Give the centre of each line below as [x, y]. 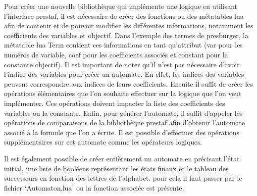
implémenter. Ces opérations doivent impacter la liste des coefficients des [115, 103]
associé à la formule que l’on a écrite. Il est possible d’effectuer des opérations [122, 132]
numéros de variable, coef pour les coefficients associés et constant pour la [116, 54]
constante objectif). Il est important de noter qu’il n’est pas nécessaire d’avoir [122, 64]
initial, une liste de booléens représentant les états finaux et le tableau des [116, 168]
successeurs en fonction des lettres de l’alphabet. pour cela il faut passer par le [123, 178]
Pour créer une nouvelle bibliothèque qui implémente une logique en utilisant [121, 6]
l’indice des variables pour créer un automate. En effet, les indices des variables [124, 74]
